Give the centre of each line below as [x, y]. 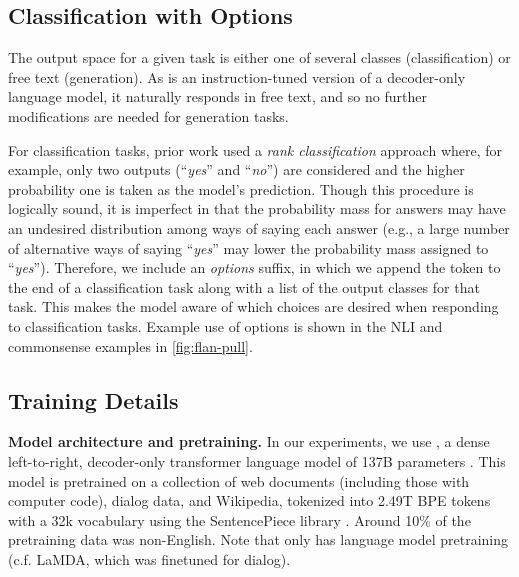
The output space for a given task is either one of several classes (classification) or [259, 57]
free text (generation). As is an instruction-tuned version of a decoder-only [237, 76]
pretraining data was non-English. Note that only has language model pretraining [258, 539]
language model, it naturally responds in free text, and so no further [217, 96]
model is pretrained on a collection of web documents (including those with [239, 480]
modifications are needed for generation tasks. [148, 115]
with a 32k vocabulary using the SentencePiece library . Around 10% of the [239, 519]
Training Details [93, 399]
